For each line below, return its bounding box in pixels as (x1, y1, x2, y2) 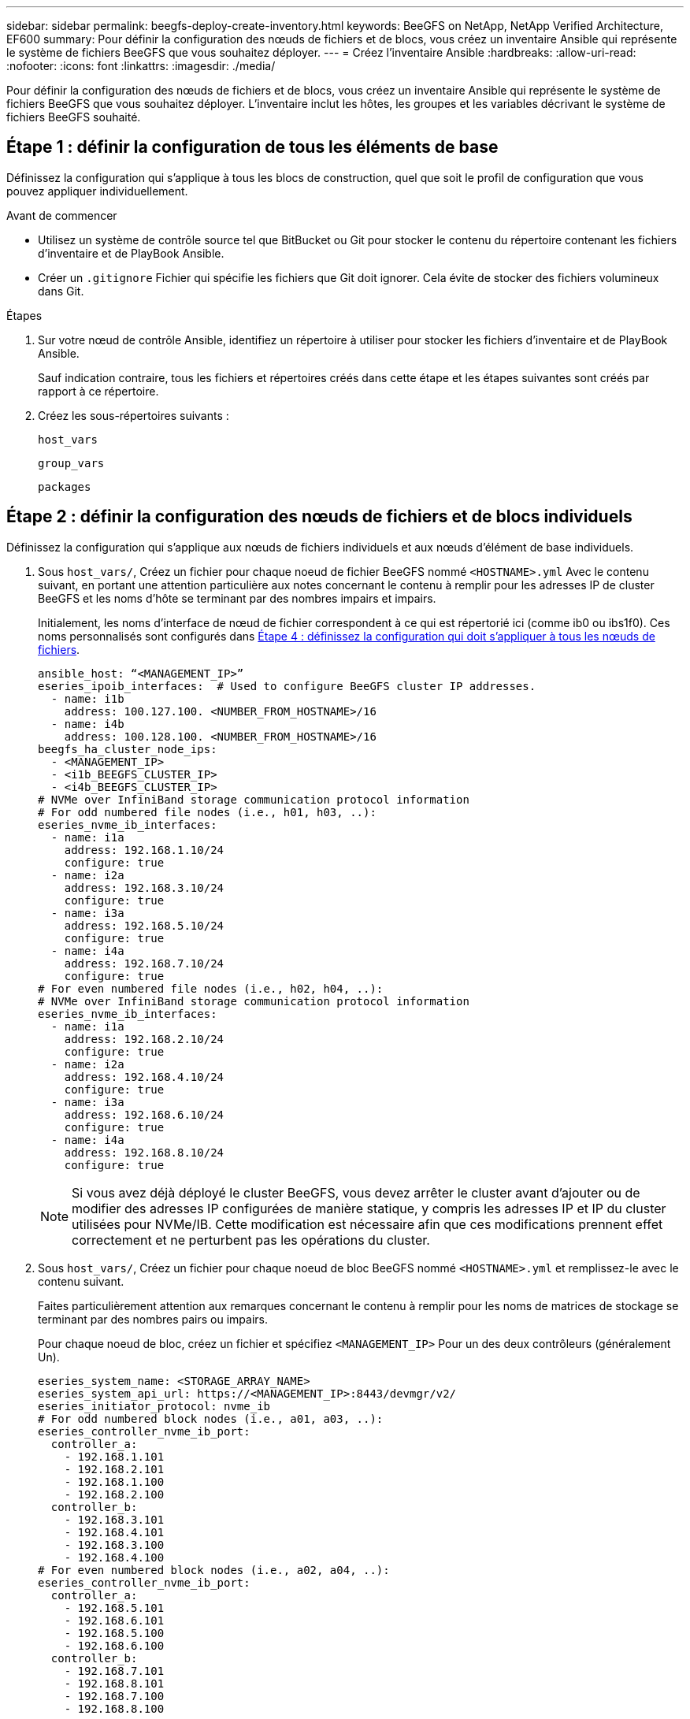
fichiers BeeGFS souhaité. (6, 110, 141, 124)
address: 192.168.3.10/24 (64, 881, 224, 894)
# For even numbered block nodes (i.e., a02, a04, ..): (38, 1563, 390, 1576)
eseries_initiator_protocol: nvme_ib (38, 1399, 271, 1413)
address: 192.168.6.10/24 (64, 1108, 224, 1121)
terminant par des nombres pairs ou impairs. (38, 1312, 269, 1326)
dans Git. (38, 284, 84, 298)
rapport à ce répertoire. (38, 384, 159, 398)
